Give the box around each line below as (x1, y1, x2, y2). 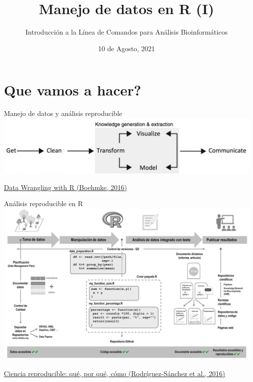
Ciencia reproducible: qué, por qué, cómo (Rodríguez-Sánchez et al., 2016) (4, 368, 225, 378)
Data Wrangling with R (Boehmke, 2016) (4, 182, 127, 192)
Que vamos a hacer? (4, 80, 142, 100)
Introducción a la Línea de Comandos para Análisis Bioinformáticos (25, 27, 228, 37)
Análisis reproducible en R (4, 198, 83, 209)
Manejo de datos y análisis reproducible (4, 108, 122, 118)
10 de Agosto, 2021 (98, 43, 155, 53)
